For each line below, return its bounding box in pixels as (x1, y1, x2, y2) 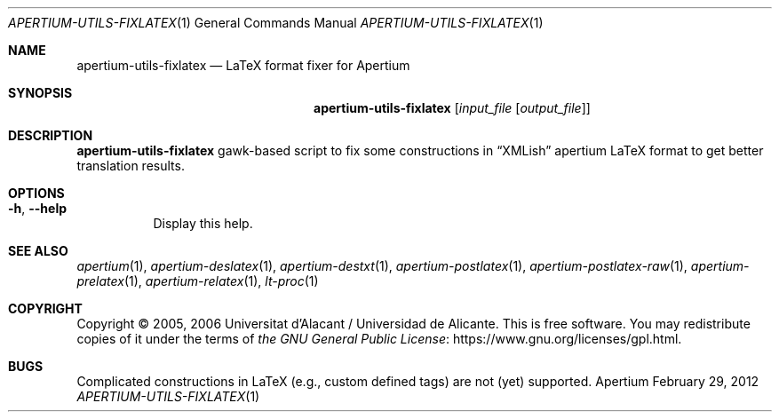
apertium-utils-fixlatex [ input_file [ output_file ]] (314, 100, 591, 115)
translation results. (76, 158, 185, 173)
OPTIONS (8, 186, 65, 201)
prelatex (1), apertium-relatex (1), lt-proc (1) (76, 273, 319, 289)
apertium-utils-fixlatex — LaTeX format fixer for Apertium (76, 58, 410, 73)
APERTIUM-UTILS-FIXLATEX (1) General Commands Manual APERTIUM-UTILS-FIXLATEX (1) (8, 15, 544, 30)
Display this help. (153, 216, 253, 231)
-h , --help (8, 201, 68, 216)
